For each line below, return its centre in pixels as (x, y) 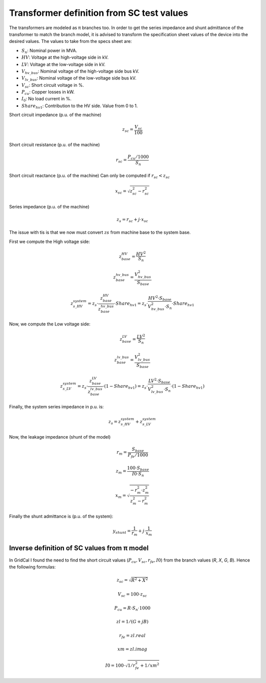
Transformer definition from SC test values (99, 13)
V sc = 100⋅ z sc (132, 595)
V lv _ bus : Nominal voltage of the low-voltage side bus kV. (79, 79)
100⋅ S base (138, 469)
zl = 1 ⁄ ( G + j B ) (132, 622)
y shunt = (122, 532)
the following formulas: (33, 567)
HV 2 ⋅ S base (160, 298)
